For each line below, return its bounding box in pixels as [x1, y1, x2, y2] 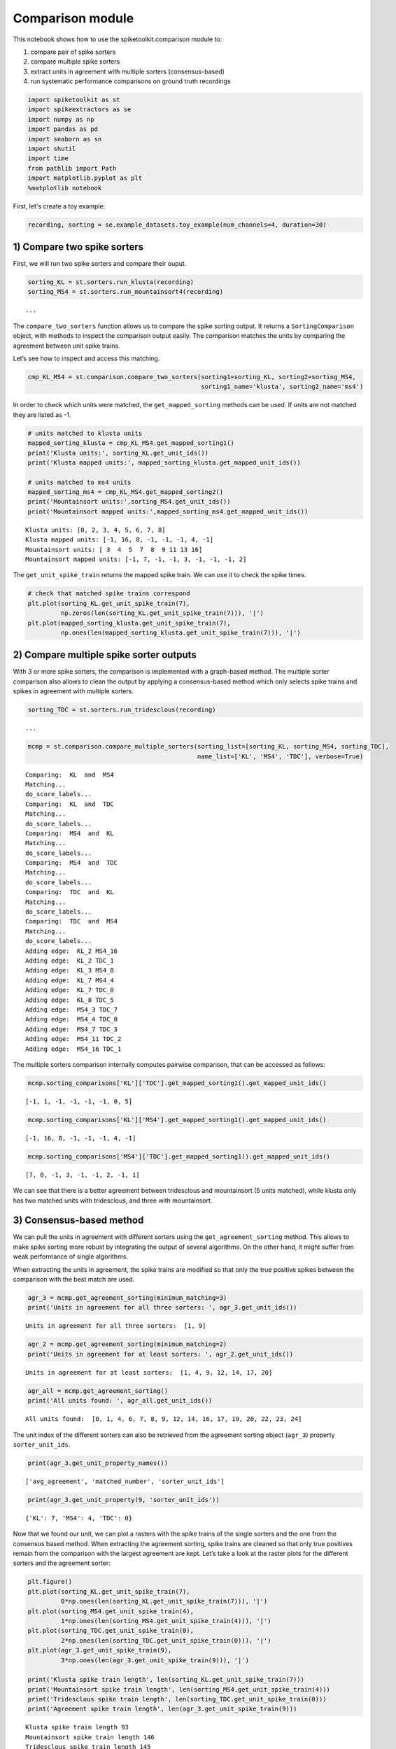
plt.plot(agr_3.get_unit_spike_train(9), [27, 1646, 172, 1655]
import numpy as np [27, 115, 94, 123]
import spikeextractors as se [27, 106, 132, 113]
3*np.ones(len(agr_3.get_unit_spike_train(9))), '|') [60, 1656, 250, 1664]
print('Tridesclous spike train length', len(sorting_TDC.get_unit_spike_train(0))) [27, 1695, 327, 1704]
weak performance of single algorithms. [13, 1252, 129, 1261]
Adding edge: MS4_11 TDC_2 [25, 1035, 122, 1043]
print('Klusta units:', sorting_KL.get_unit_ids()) [27, 448, 209, 457]
